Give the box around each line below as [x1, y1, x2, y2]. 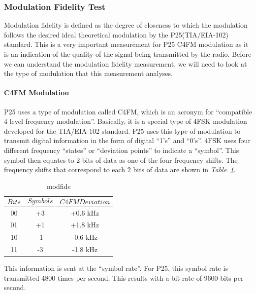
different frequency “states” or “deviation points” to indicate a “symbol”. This [4, 145, 239, 155]
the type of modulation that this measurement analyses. [4, 68, 173, 78]
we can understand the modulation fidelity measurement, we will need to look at [4, 58, 247, 69]
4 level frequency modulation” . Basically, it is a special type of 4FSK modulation [4, 116, 247, 126]
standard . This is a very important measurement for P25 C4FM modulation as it [4, 39, 249, 49]
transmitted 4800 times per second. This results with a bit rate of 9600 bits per [4, 272, 244, 283]
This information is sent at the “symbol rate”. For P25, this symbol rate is [4, 263, 228, 273]
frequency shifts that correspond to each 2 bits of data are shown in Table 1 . [4, 164, 236, 175]
